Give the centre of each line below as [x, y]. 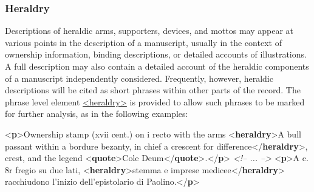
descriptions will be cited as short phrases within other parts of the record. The [153, 90]
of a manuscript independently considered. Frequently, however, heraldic [139, 78]
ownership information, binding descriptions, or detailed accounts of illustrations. [156, 54]
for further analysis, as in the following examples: [97, 114]
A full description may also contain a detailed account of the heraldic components [157, 66]
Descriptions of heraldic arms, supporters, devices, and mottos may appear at [149, 31]
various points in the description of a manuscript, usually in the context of [143, 42]
